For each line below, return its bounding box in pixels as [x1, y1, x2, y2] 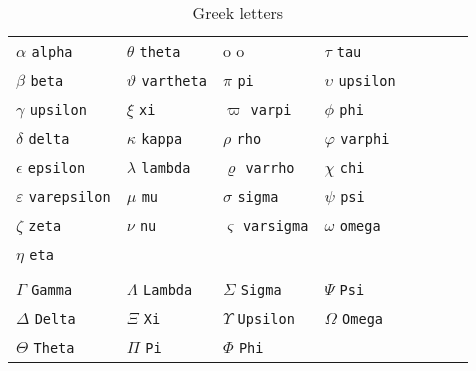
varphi [340, 131, 390, 147]
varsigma [242, 218, 309, 234]
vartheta [141, 73, 207, 89]
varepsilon [28, 189, 111, 205]
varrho [245, 160, 295, 176]
